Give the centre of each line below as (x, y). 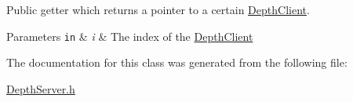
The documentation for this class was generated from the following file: (177, 62)
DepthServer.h (41, 88)
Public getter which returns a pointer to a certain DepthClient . (158, 9)
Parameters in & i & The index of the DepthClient (130, 36)
